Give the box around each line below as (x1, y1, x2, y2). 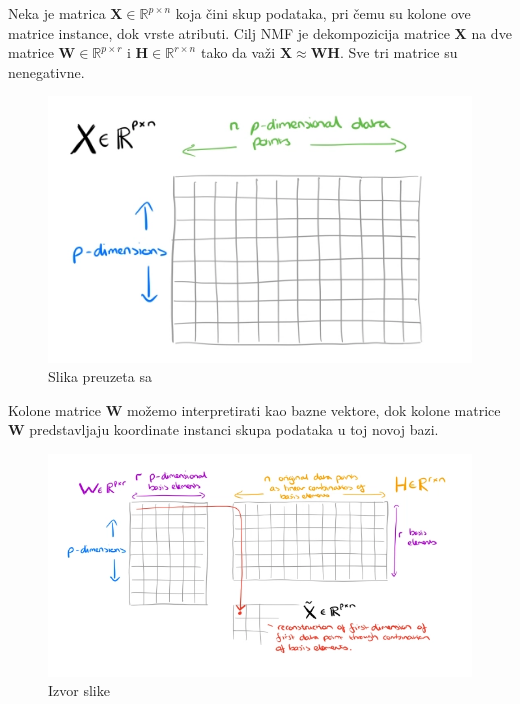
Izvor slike (48, 680, 110, 701)
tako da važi (200, 42, 276, 63)
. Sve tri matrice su (339, 42, 458, 63)
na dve (471, 22, 512, 43)
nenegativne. (8, 61, 85, 82)
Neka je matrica (8, 3, 106, 23)
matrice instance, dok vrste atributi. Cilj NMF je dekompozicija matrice (8, 22, 450, 43)
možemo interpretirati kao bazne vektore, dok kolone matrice (126, 399, 501, 420)
